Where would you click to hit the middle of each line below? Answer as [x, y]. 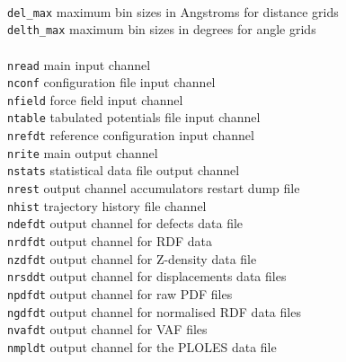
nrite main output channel [83, 152]
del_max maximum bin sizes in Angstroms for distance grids [173, 11]
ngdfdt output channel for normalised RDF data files [154, 311]
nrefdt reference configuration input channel [131, 135]
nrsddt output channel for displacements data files [147, 276]
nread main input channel [79, 64]
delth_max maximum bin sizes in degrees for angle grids [162, 29]
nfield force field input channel [95, 99]
